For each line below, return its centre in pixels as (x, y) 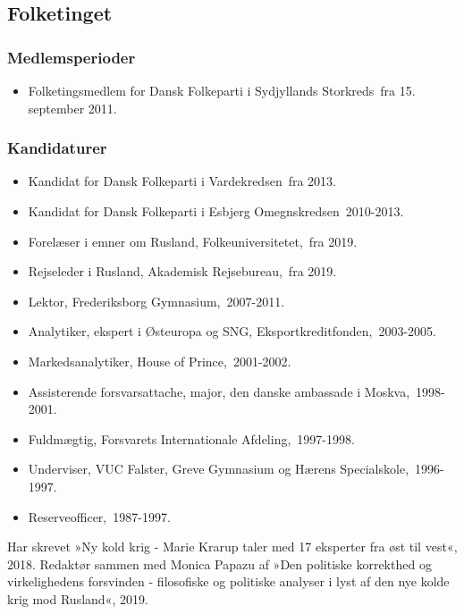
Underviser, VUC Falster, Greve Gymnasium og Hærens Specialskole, (219, 469)
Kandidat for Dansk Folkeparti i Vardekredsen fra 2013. (182, 181)
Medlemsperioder (72, 57)
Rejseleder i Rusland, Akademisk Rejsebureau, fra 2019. (182, 271)
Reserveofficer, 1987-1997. (99, 516)
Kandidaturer (57, 148)
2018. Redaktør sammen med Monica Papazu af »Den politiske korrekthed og (219, 564)
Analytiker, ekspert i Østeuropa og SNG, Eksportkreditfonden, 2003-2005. (232, 331)
